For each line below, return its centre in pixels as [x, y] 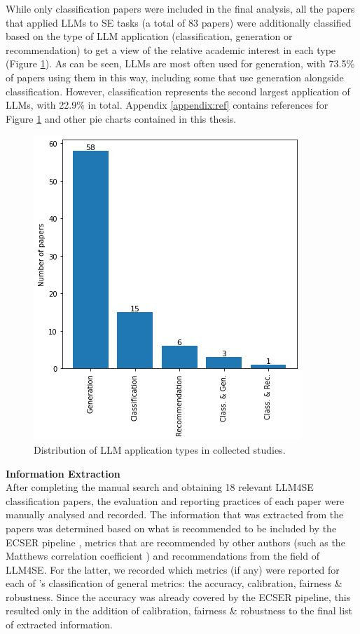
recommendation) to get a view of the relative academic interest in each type [171, 49]
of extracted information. [59, 625]
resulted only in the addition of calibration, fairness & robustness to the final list [179, 611]
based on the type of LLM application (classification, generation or [149, 36]
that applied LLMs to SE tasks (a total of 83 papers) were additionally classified [179, 22]
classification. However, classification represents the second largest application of [178, 91]
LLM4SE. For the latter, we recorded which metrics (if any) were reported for [173, 569]
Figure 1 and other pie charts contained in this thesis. [121, 118]
